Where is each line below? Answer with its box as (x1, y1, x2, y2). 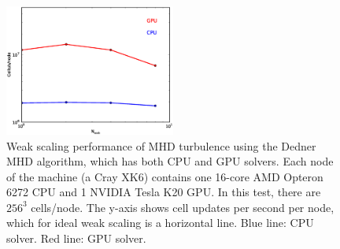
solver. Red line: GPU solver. (6, 230, 146, 247)
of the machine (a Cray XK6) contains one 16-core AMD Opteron (6, 168, 323, 184)
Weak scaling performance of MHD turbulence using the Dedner (6, 137, 316, 154)
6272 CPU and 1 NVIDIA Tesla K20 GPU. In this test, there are (6, 184, 321, 200)
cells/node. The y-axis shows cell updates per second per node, (31, 199, 334, 215)
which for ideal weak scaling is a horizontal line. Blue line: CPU (6, 214, 314, 231)
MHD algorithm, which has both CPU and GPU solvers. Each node (6, 153, 334, 169)
